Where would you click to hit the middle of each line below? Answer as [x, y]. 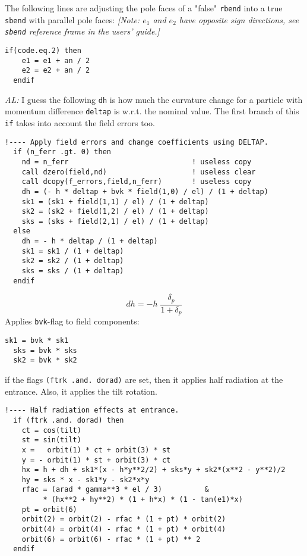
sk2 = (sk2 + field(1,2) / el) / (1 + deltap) [115, 212]
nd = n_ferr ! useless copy [137, 162]
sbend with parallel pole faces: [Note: [72, 19]
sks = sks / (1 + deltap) [73, 271]
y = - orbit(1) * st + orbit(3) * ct [96, 460]
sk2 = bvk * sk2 [45, 360]
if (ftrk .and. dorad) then [69, 420]
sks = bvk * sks [45, 350]
